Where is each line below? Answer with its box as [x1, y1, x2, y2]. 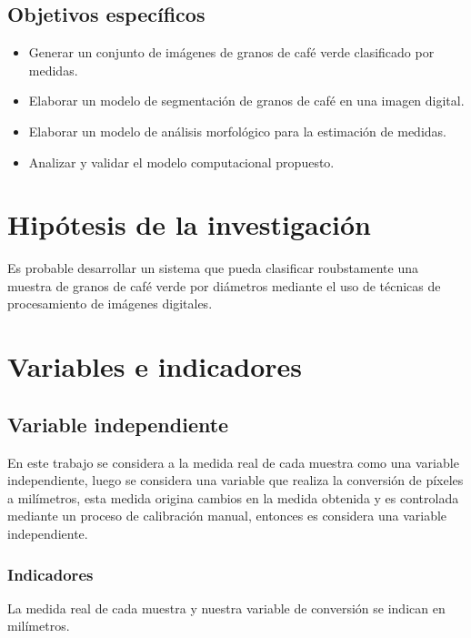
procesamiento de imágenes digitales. [7, 294, 213, 313]
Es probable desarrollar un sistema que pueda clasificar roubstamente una [7, 258, 419, 278]
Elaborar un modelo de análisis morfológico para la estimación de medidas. [28, 121, 446, 140]
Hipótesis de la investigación [7, 206, 371, 243]
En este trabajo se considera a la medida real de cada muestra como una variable [7, 452, 459, 471]
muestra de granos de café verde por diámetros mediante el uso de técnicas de [7, 276, 441, 295]
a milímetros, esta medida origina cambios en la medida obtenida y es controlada [7, 488, 459, 507]
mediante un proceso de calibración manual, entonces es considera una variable [7, 506, 447, 525]
